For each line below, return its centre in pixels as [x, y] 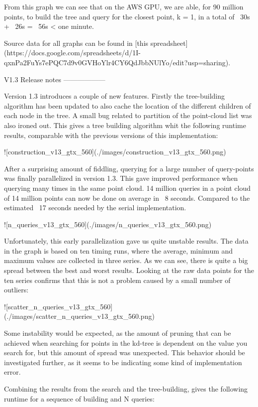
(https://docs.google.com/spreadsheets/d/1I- [72, 53]
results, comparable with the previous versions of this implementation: [111, 135]
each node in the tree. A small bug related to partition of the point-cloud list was [128, 115]
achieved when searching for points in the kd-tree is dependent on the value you [126, 342]
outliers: [16, 290]
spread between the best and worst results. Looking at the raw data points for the [129, 270]
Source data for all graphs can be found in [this [76, 43]
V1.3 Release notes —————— [55, 79]
